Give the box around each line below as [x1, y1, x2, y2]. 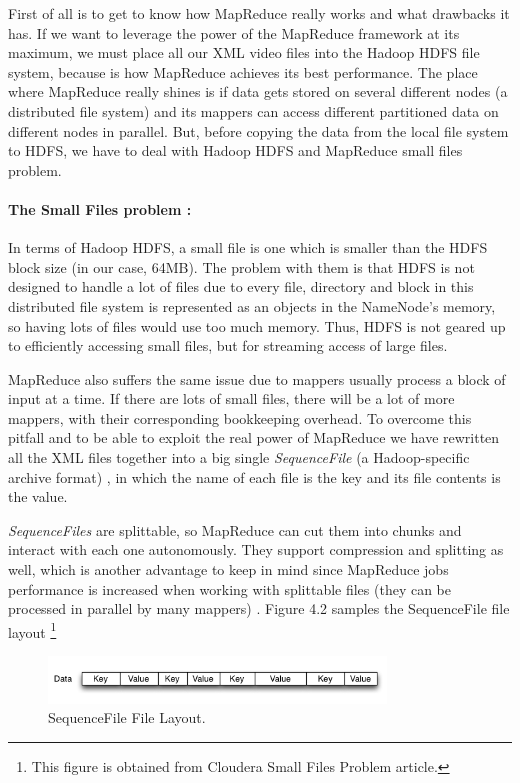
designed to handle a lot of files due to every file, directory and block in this [8, 276, 474, 297]
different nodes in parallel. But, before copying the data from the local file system [8, 120, 509, 141]
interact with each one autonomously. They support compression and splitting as [8, 539, 504, 560]
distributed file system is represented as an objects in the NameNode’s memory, [8, 295, 496, 316]
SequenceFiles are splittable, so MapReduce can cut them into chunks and [8, 519, 462, 540]
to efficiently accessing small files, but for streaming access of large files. [8, 335, 448, 356]
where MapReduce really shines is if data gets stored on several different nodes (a [8, 81, 508, 102]
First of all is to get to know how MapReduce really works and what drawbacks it [8, 3, 510, 23]
